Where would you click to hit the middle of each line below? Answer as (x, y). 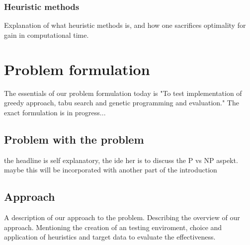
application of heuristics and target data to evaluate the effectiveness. (110, 237)
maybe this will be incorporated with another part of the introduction (111, 170)
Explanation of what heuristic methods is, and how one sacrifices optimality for (125, 25)
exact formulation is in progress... (55, 112)
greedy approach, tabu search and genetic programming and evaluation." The (122, 103)
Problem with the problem (74, 139)
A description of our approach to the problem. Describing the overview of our (122, 217)
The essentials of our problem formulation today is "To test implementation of (123, 93)
